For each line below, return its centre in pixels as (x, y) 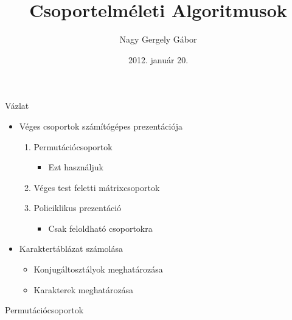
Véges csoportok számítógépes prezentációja (101, 126)
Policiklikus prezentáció (78, 208)
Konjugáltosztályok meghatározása (98, 269)
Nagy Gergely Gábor (158, 39)
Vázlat (17, 106)
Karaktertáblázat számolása (71, 249)
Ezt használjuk (76, 167)
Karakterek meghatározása (84, 289)
